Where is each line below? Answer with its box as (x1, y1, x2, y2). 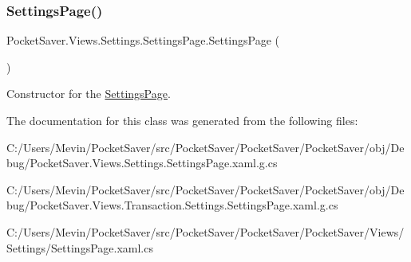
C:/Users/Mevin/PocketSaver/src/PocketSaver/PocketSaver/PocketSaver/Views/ (6, 223, 405, 240)
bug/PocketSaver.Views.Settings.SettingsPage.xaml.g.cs (6, 154, 278, 171)
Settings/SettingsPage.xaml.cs (6, 239, 153, 256)
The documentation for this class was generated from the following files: (6, 112, 358, 128)
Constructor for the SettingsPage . (6, 85, 171, 102)
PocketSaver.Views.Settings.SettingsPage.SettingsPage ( (6, 32, 279, 49)
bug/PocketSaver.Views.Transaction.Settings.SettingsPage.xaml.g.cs (6, 197, 338, 213)
